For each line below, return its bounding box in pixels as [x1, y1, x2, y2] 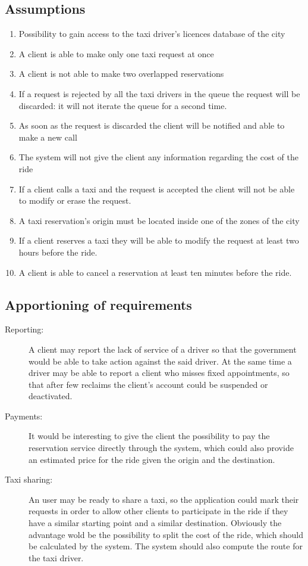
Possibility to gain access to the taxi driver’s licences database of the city [18, 27, 285, 40]
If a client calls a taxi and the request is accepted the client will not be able [18, 182, 295, 195]
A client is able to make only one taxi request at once [18, 47, 214, 60]
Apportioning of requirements [5, 295, 192, 313]
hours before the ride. [18, 245, 98, 258]
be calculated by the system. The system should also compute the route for [29, 540, 303, 552]
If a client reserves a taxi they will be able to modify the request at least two [18, 234, 299, 247]
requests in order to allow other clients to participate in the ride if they [29, 505, 288, 517]
